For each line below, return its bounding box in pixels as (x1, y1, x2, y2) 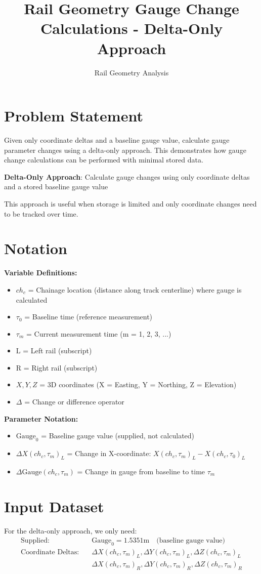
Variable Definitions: (4, 267, 77, 278)
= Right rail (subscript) (23, 362, 98, 373)
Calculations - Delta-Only (40, 18, 223, 38)
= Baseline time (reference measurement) (24, 311, 153, 322)
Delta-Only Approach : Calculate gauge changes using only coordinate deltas (4, 171, 250, 182)
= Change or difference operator (24, 396, 124, 407)
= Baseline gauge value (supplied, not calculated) (41, 430, 195, 441)
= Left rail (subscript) (23, 345, 92, 356)
